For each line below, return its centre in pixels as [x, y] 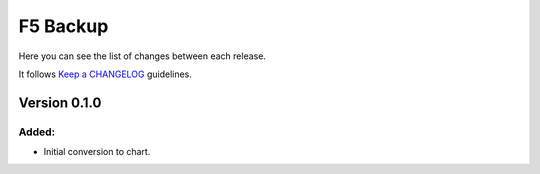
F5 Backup [63, 26]
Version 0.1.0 [60, 102]
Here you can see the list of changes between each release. [142, 56]
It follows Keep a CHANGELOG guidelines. [105, 74]
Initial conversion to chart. [97, 152]
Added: [36, 132]
